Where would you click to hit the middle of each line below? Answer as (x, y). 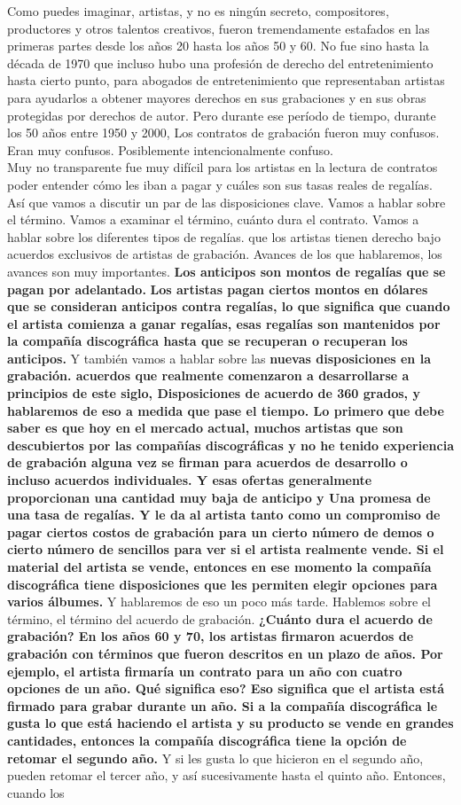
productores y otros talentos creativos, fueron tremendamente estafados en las (219, 28)
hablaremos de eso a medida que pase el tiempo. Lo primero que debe (226, 410)
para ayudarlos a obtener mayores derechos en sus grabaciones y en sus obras (217, 97)
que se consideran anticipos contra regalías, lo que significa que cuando (229, 306)
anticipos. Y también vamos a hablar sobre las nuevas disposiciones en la (219, 358)
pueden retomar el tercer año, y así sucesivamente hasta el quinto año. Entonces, (227, 775)
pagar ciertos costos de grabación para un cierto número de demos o (221, 531)
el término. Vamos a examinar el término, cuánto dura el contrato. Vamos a (213, 219)
